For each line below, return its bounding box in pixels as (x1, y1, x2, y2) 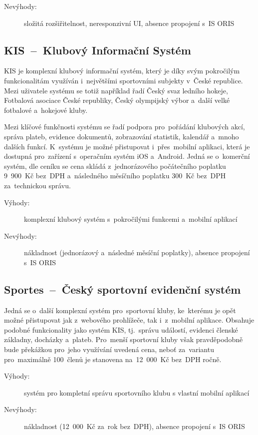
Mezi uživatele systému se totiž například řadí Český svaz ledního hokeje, (4, 85, 228, 95)
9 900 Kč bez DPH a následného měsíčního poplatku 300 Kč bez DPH (4, 170, 226, 181)
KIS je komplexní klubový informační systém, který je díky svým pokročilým (4, 65, 240, 76)
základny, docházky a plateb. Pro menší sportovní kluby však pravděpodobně (4, 334, 243, 345)
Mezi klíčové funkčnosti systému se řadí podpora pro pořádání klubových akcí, (4, 121, 245, 132)
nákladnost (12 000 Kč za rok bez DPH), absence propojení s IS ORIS (24, 421, 245, 432)
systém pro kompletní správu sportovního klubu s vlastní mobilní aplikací (24, 387, 250, 398)
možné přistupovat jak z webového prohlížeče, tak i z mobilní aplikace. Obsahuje (4, 315, 255, 325)
